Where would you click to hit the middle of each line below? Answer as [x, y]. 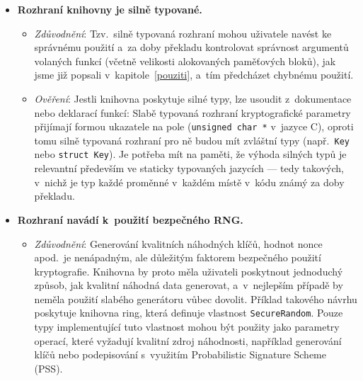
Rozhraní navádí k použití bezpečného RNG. [130, 219]
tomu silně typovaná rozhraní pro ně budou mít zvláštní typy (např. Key [192, 140]
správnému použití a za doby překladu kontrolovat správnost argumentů [191, 47]
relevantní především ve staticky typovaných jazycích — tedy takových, [189, 168]
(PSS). [48, 368]
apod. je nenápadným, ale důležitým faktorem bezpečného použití [178, 257]
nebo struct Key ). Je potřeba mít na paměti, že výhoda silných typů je [190, 154]
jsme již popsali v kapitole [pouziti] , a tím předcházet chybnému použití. [194, 75]
